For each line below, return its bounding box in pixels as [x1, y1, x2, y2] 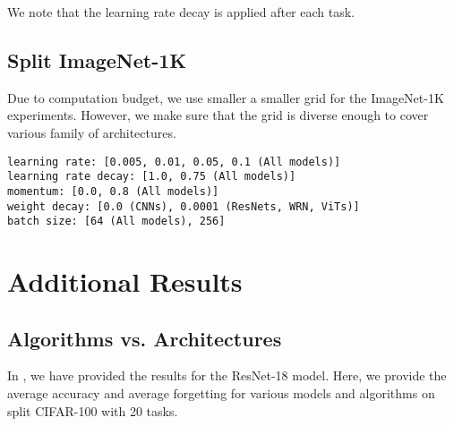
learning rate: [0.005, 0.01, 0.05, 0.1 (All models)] [7, 155, 341, 168]
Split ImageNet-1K [7, 46, 187, 73]
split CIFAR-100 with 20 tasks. [7, 401, 178, 420]
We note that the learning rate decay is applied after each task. [7, 3, 355, 21]
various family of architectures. [7, 123, 176, 141]
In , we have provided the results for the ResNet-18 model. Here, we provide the [7, 366, 447, 385]
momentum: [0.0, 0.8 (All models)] [7, 184, 219, 198]
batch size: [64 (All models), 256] [7, 215, 226, 228]
